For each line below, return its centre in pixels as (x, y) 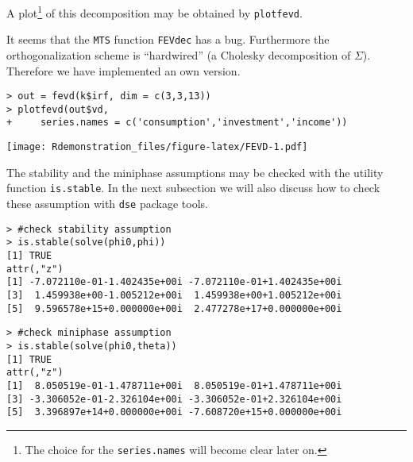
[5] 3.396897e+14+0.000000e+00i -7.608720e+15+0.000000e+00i (174, 412)
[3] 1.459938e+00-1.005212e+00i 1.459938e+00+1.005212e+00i (174, 295)
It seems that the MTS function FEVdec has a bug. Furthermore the (168, 39)
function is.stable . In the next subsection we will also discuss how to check (193, 188)
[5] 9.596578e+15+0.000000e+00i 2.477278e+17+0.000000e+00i (174, 308)
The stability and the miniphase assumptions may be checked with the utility (195, 172)
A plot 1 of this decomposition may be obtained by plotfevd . (154, 12)
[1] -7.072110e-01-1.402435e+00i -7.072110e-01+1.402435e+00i (174, 282)
